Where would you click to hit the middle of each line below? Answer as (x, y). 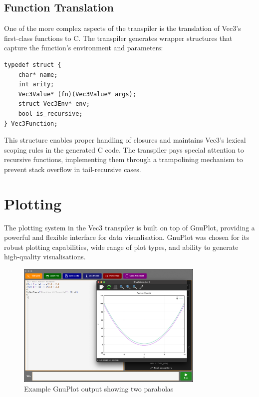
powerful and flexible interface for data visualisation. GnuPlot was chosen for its (127, 237)
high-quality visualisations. (45, 257)
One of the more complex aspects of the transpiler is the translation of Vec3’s (123, 28)
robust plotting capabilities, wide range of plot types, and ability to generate (121, 247)
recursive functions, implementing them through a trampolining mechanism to (124, 159)
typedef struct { (33, 65)
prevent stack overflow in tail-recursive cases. (73, 169)
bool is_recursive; (50, 113)
